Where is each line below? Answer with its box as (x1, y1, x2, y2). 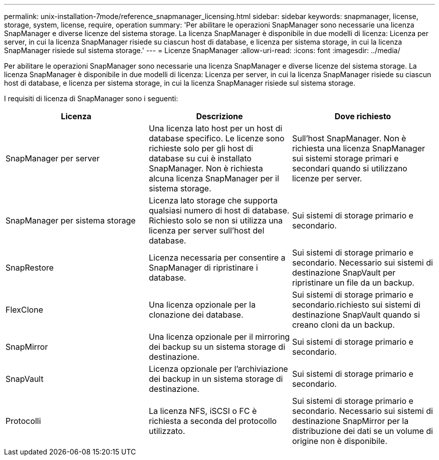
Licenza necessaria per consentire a (148, 253, 286, 263)
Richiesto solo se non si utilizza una (148, 215, 283, 225)
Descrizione (196, 111, 243, 121)
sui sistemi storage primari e (292, 153, 399, 163)
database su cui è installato (148, 153, 252, 163)
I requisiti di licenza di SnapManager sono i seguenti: (4, 94, 178, 103)
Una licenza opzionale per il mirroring (148, 332, 290, 342)
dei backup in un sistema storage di (148, 374, 283, 384)
